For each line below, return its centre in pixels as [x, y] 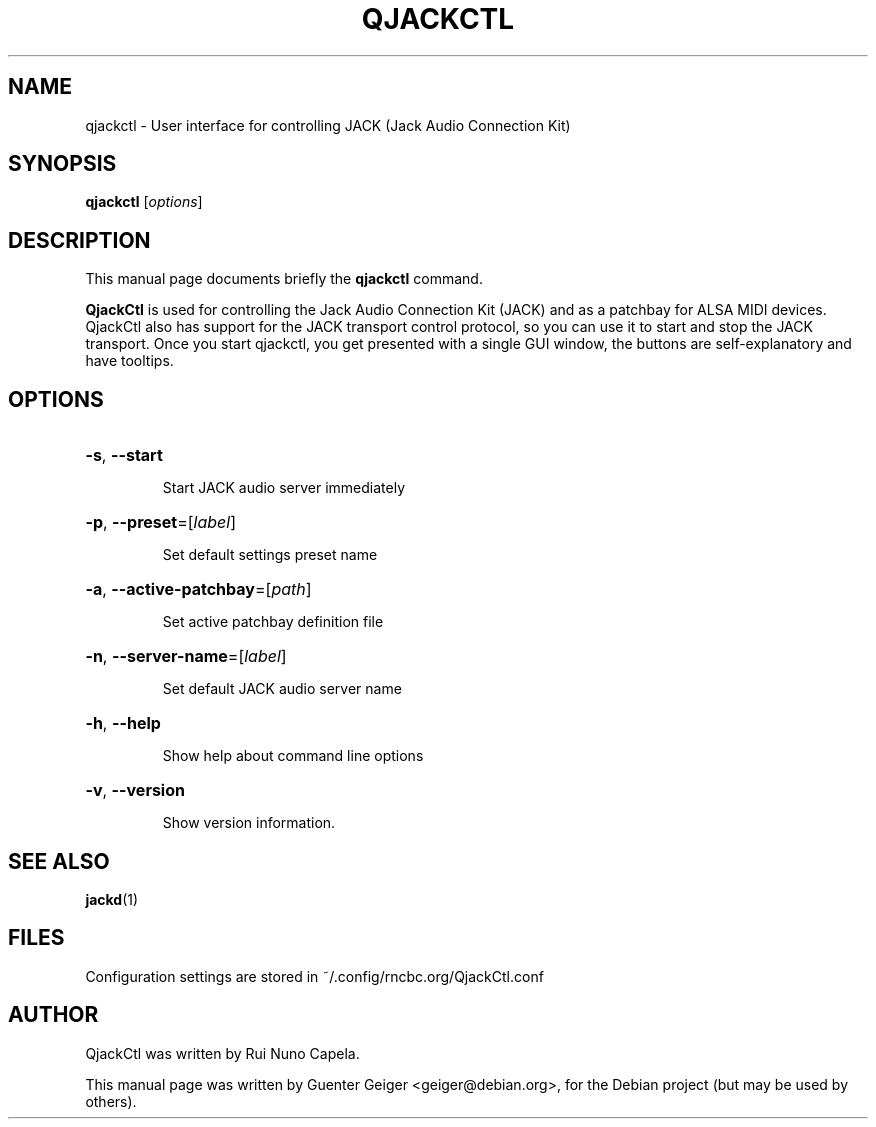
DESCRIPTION [79, 240]
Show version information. [249, 823]
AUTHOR [53, 1015]
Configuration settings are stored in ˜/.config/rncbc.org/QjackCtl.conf [314, 976]
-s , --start [124, 455]
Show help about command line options [293, 756]
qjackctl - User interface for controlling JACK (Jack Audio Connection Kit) [328, 125]
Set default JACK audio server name [282, 689]
